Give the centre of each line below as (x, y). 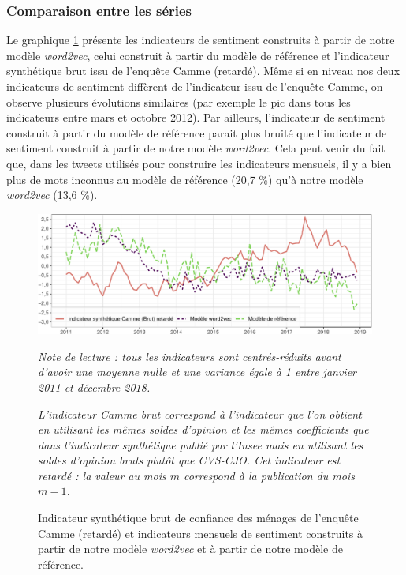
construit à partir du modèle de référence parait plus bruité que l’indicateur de (197, 132)
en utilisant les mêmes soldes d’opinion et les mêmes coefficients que (203, 429)
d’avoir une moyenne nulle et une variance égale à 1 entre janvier (197, 372)
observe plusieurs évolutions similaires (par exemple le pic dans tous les (179, 101)
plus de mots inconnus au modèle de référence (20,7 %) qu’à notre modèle (185, 179)
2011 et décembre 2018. (94, 387)
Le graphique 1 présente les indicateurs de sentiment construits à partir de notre (201, 40)
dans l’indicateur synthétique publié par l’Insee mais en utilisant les (201, 444)
